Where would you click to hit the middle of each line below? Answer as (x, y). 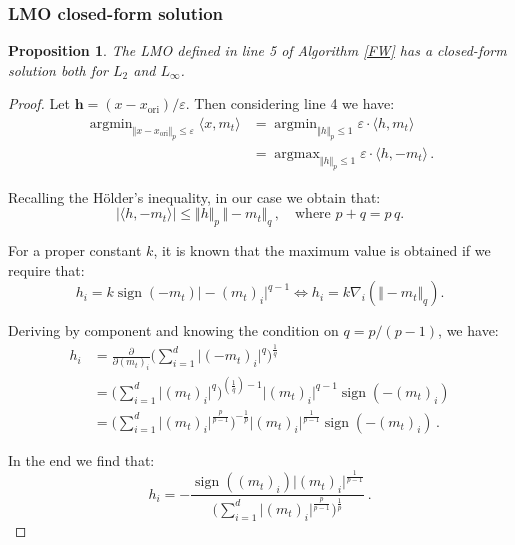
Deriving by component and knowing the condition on (173, 330)
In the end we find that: (81, 459)
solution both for (58, 69)
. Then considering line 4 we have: (290, 103)
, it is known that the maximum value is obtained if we (322, 249)
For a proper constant (75, 249)
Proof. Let (39, 103)
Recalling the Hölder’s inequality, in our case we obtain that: (194, 196)
